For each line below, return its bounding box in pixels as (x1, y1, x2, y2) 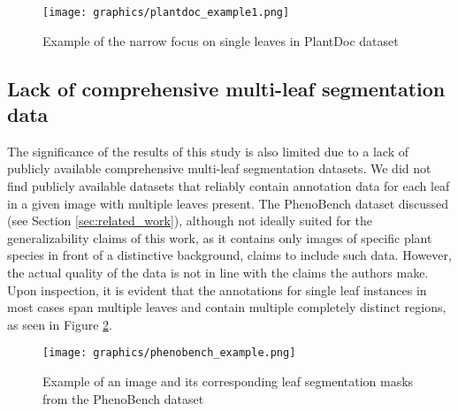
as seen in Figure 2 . (7, 315, 112, 333)
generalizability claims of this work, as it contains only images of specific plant (7, 228, 432, 247)
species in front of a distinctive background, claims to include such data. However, (7, 246, 452, 264)
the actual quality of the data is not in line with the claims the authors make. (7, 263, 429, 281)
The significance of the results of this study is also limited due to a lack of (7, 141, 408, 160)
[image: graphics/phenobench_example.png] (42, 346, 296, 360)
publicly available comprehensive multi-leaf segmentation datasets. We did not (7, 159, 431, 178)
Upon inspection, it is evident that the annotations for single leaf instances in (7, 280, 427, 299)
